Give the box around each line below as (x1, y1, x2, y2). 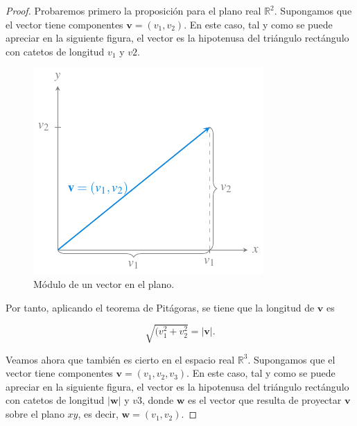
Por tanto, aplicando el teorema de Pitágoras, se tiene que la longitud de (6, 300, 315, 314)
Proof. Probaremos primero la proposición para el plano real (6, 3, 261, 17)
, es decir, (78, 407, 119, 421)
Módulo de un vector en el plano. (33, 276, 175, 291)
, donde (142, 393, 174, 407)
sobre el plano (6, 407, 64, 421)
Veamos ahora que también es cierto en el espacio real (6, 352, 235, 366)
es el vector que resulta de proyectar (188, 393, 342, 407)
